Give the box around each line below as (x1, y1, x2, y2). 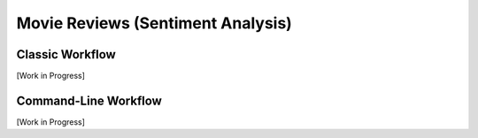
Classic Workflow (16, 47, 117, 62)
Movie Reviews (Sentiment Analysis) (16, 13, 292, 33)
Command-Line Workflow (16, 93, 163, 108)
